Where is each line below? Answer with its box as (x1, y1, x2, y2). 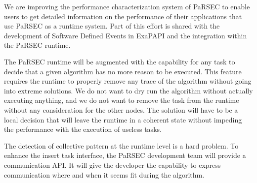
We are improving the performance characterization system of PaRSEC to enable (4, 1, 250, 11)
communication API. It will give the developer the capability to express (4, 159, 221, 170)
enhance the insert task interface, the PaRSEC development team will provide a (4, 150, 246, 160)
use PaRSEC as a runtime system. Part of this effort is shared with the (4, 21, 220, 31)
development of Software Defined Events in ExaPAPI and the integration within (4, 30, 247, 40)
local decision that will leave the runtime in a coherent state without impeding (4, 114, 242, 124)
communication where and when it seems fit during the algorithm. (4, 169, 205, 180)
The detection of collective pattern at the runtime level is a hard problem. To (4, 140, 239, 151)
